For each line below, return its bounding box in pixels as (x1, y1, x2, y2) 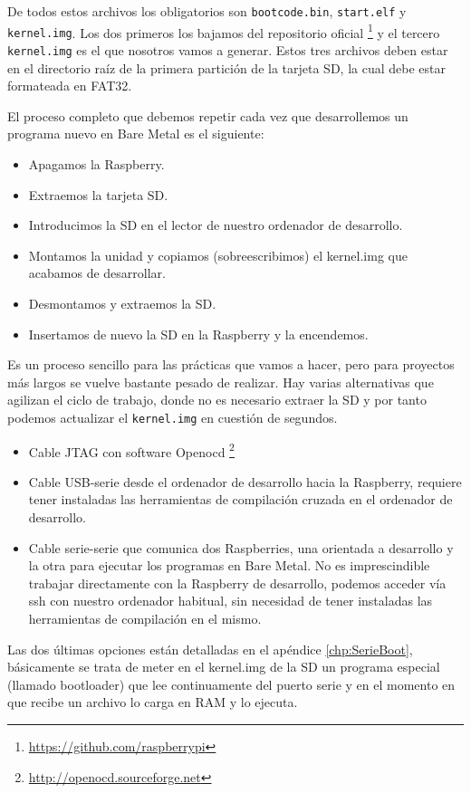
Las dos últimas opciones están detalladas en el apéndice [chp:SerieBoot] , (7, 639, 413, 658)
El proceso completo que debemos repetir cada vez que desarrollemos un (7, 106, 409, 125)
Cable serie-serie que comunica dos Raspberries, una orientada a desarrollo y (28, 538, 454, 557)
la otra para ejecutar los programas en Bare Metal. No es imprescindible (28, 556, 430, 575)
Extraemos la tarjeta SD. (28, 185, 168, 204)
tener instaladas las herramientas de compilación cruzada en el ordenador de (28, 490, 453, 509)
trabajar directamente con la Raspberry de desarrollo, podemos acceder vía (28, 573, 447, 592)
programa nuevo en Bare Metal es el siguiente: (7, 124, 264, 143)
